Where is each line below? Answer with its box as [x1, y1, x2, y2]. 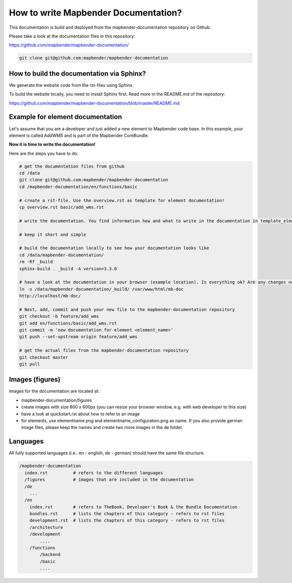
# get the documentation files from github [19, 163, 125, 169]
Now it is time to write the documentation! [9, 141, 96, 147]
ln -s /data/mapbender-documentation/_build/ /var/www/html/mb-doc [19, 286, 184, 292]
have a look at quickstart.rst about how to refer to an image [21, 411, 140, 417]
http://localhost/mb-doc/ [19, 293, 81, 299]
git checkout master [19, 354, 68, 360]
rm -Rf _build [19, 259, 53, 265]
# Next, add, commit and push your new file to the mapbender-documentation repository [19, 307, 235, 312]
